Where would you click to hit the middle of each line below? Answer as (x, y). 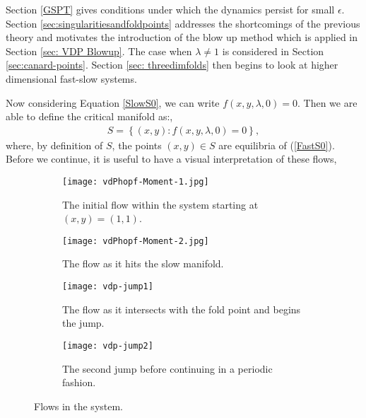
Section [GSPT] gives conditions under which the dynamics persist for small (170, 9)
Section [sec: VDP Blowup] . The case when (99, 51)
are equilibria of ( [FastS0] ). (277, 145)
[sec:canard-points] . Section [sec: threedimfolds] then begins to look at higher (172, 65)
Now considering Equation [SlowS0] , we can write (113, 102)
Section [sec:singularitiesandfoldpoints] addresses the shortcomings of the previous (183, 23)
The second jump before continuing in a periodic (167, 368)
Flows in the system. (79, 406)
